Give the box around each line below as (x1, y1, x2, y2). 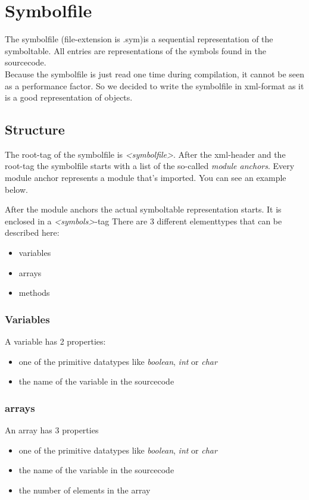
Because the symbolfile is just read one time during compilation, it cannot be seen (5, 67, 305, 80)
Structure (5, 120, 65, 139)
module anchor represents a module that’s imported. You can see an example (5, 171, 286, 184)
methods (18, 286, 50, 299)
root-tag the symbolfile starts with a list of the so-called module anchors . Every (5, 160, 295, 172)
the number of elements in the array (18, 483, 151, 496)
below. (5, 183, 28, 195)
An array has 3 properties (5, 424, 99, 436)
